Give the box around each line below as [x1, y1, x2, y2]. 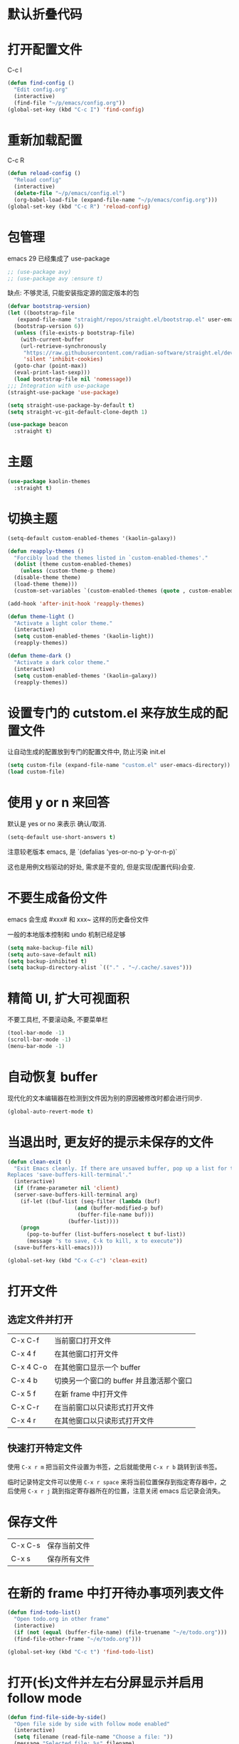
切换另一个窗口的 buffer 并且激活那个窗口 [54, 1375, 193, 1385]
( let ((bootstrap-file [7, 310, 75, 317]
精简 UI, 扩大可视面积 [7, 990, 130, 1007]
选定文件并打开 [7, 1314, 73, 1326]
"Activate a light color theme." [14, 620, 113, 627]
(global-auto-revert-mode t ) [7, 1108, 94, 1115]
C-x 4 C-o [11, 1362, 48, 1372]
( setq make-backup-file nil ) [7, 944, 94, 951]
